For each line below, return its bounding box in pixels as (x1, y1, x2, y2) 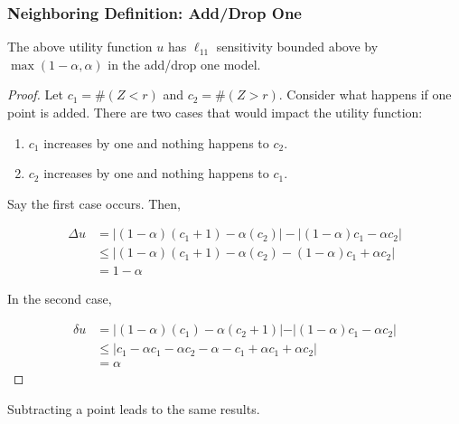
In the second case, (7, 289, 112, 308)
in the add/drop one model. (108, 54, 261, 73)
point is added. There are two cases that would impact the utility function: (7, 103, 423, 121)
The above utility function (7, 37, 153, 56)
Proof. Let (7, 85, 63, 104)
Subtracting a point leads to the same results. (7, 399, 260, 418)
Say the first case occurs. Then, (7, 193, 182, 212)
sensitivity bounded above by (216, 37, 379, 56)
